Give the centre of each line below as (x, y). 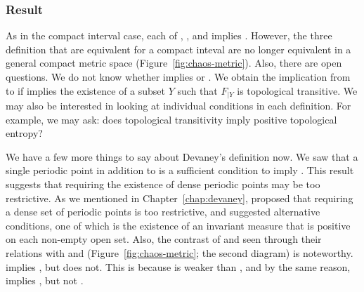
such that (197, 90)
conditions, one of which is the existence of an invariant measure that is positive (178, 225)
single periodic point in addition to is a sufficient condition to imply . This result (180, 170)
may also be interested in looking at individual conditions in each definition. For (178, 106)
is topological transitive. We (297, 90)
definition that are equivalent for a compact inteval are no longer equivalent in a (178, 49)
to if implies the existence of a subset (85, 90)
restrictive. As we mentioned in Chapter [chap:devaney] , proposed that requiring (180, 198)
